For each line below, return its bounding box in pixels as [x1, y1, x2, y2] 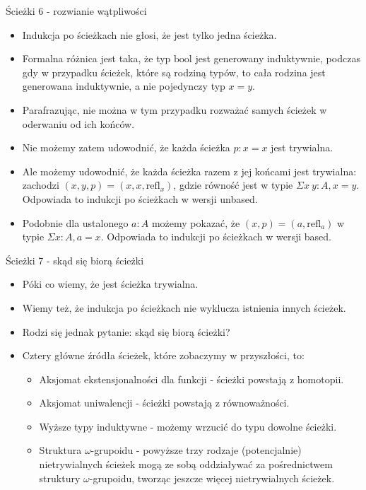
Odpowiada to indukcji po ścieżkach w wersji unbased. [22, 191, 258, 206]
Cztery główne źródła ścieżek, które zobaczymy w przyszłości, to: [22, 348, 305, 363]
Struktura [39, 443, 82, 457]
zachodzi [22, 177, 59, 192]
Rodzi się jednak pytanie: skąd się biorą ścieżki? [22, 324, 230, 339]
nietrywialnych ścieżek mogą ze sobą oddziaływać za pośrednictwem [39, 457, 333, 472]
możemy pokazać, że [151, 215, 240, 230]
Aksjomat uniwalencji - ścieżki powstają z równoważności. [39, 395, 290, 410]
